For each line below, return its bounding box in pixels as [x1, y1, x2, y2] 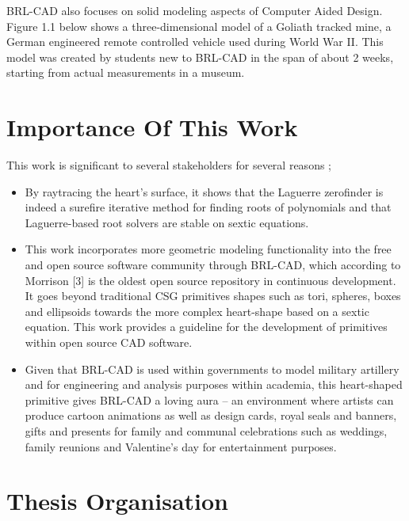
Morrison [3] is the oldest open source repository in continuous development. [25, 272, 396, 288]
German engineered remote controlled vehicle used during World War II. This [6, 33, 384, 50]
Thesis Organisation [6, 485, 228, 517]
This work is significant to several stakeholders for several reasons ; [6, 157, 331, 173]
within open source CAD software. [25, 334, 193, 351]
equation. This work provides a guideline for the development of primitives [25, 318, 388, 335]
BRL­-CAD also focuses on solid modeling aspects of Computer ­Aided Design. [6, 2, 383, 18]
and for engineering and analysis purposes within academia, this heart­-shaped [25, 376, 403, 393]
